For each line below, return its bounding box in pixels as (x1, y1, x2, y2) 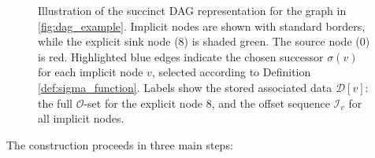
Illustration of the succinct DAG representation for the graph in (38, 2, 347, 18)
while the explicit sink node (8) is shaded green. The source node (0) (38, 33, 370, 50)
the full (38, 94, 72, 111)
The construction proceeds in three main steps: (6, 136, 233, 152)
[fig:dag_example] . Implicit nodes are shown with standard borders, (38, 17, 366, 34)
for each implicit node (38, 64, 143, 80)
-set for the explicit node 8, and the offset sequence (84, 94, 330, 111)
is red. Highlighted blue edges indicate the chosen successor (38, 48, 324, 64)
